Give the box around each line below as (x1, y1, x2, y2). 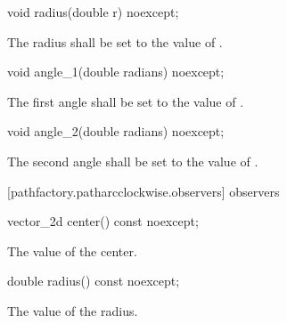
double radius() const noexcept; (7, 271, 180, 290)
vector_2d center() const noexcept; (7, 212, 199, 230)
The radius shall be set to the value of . (7, 32, 223, 51)
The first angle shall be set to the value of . (7, 92, 244, 110)
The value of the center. (7, 241, 137, 260)
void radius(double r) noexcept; (7, 3, 179, 20)
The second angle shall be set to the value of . (7, 151, 258, 170)
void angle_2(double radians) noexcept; (7, 122, 225, 141)
